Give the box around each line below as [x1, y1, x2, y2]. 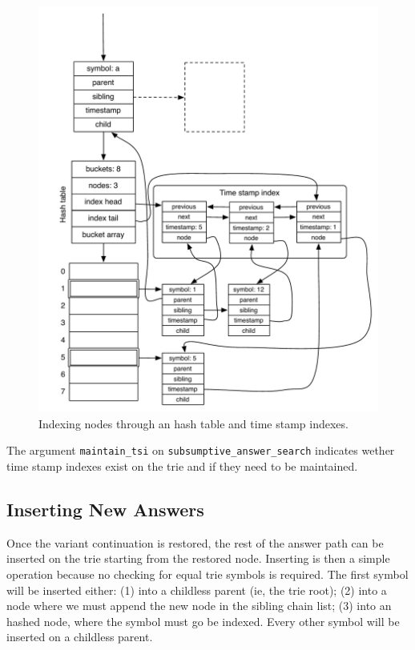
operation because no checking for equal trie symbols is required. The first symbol [6, 566, 409, 583]
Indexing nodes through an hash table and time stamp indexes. [38, 415, 349, 431]
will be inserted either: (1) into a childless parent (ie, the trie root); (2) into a [6, 581, 387, 598]
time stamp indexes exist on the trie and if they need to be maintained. [6, 458, 358, 475]
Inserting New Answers [6, 497, 204, 522]
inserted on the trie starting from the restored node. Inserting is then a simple [6, 550, 390, 567]
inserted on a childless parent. [6, 628, 153, 645]
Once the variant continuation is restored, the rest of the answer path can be [6, 534, 384, 551]
